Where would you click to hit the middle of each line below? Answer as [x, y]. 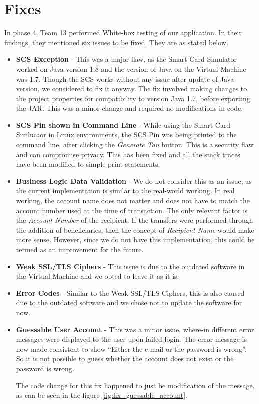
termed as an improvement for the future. [80, 249]
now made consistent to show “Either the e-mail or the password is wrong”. [131, 349]
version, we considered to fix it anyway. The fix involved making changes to [132, 88]
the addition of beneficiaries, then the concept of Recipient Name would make [135, 230]
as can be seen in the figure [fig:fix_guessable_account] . [101, 395]
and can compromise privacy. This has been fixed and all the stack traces [128, 154]
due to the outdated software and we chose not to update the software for [129, 303]
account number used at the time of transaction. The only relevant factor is [132, 210]
